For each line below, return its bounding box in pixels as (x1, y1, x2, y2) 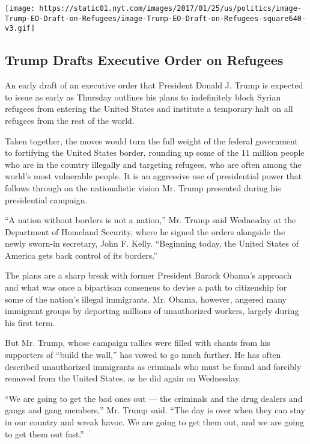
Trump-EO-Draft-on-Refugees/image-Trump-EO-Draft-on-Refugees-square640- (5, 14, 306, 23)
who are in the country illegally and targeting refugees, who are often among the (5, 158, 302, 170)
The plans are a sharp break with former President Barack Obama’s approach (5, 269, 292, 282)
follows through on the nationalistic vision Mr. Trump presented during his (5, 181, 281, 194)
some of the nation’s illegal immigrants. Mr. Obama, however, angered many (5, 292, 287, 305)
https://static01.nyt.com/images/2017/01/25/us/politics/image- (39, 4, 302, 13)
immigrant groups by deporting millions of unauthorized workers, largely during (5, 304, 299, 317)
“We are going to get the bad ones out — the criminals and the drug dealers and (5, 392, 303, 404)
